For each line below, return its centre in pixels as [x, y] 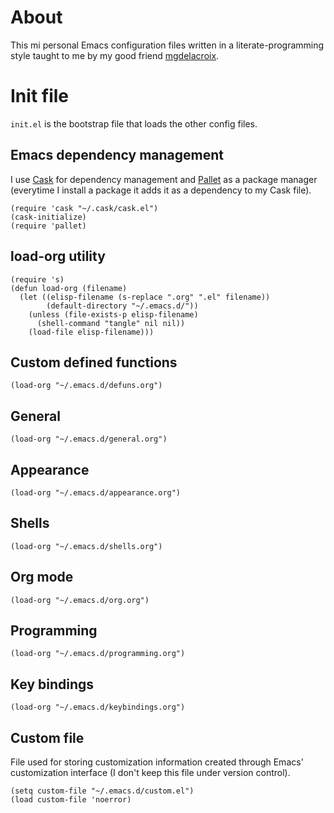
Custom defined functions [94, 362]
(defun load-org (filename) [69, 288]
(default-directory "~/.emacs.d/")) [122, 306]
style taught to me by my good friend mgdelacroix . [115, 55]
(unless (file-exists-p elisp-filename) [113, 314]
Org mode [42, 577]
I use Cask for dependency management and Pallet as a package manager [164, 179]
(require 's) [37, 279]
